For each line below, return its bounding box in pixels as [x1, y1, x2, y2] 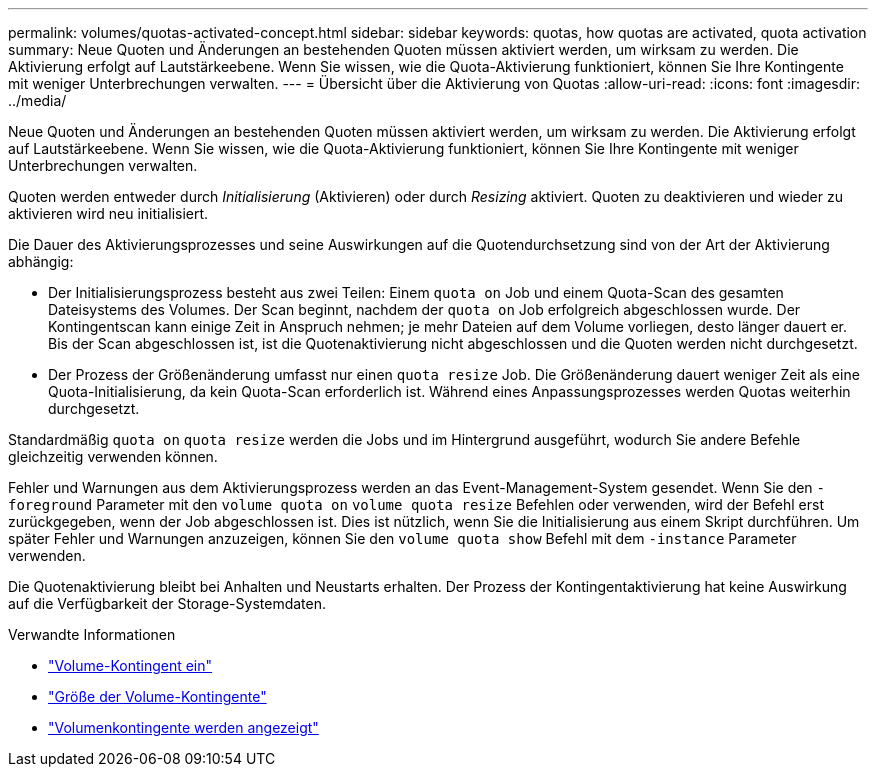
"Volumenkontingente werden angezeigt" [48, 719, 319, 736]
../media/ [8, 92, 67, 109]
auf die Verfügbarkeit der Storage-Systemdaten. [8, 595, 327, 612]
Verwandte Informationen [8, 626, 176, 643]
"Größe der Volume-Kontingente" [48, 688, 267, 705]
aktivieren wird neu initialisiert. [8, 205, 209, 222]
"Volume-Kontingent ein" [48, 657, 213, 674]
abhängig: [8, 253, 74, 270]
